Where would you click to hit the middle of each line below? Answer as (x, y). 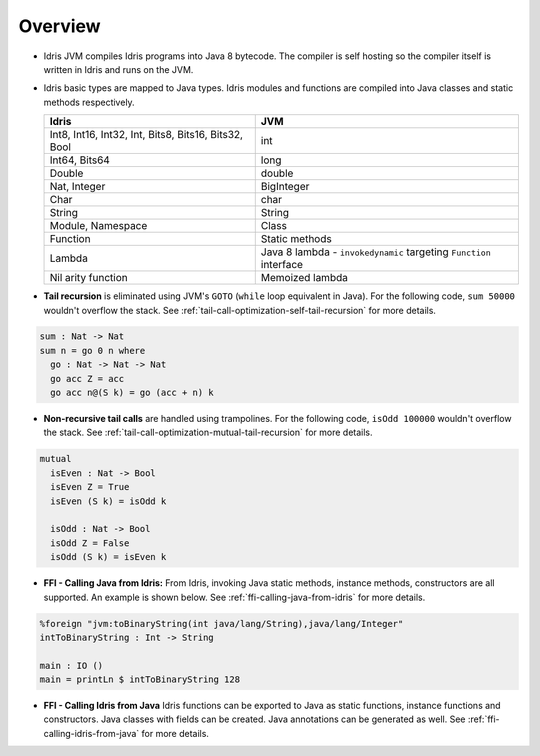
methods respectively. (89, 102)
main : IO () (71, 665)
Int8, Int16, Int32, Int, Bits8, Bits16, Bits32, (146, 135)
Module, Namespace (98, 226)
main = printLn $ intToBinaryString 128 (139, 679)
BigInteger (285, 187)
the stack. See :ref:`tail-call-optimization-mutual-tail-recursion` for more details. (208, 432)
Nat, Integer (77, 187)
